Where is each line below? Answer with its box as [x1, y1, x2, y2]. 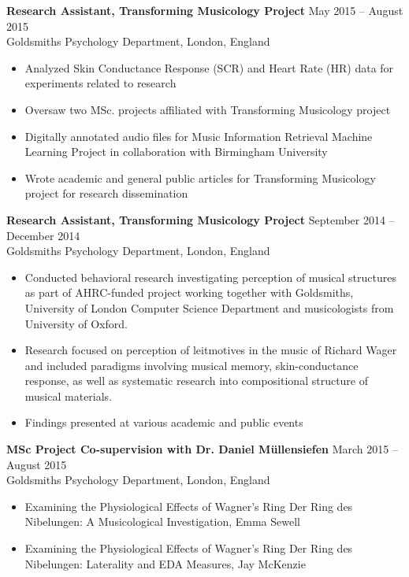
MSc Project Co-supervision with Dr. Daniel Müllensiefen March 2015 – [6, 441, 398, 457]
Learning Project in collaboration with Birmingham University [24, 143, 328, 160]
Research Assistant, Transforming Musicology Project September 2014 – [6, 211, 395, 227]
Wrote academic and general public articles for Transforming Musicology [24, 169, 376, 186]
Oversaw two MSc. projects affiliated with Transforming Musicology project [24, 101, 391, 117]
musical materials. [24, 387, 113, 404]
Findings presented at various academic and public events [24, 414, 303, 431]
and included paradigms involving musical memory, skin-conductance [24, 357, 359, 373]
